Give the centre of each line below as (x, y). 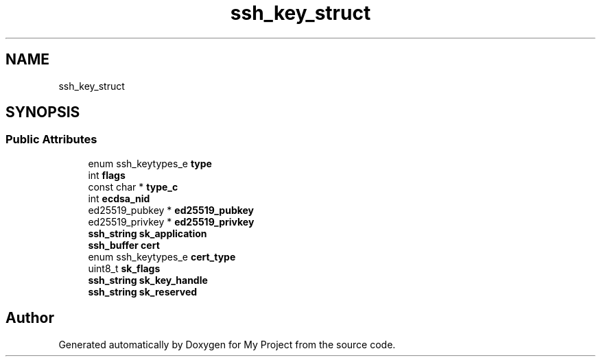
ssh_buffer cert (124, 245)
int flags (107, 175)
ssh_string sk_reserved (143, 291)
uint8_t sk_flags (124, 268)
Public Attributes (51, 140)
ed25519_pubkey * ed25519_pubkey (171, 210)
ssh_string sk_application (148, 233)
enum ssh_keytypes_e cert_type (162, 256)
